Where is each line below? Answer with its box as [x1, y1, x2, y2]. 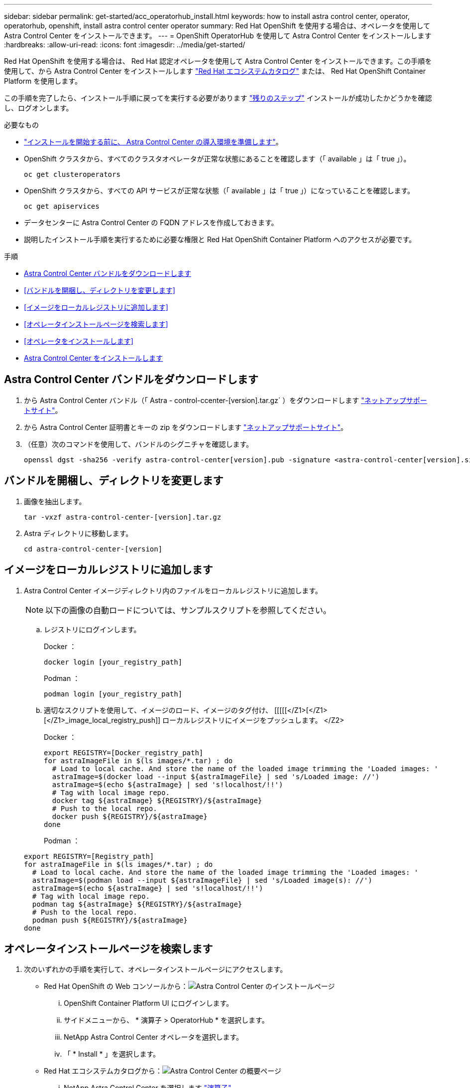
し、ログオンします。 [4, 104, 73, 112]
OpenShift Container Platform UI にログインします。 [64, 999, 234, 1008]
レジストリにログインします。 [44, 625, 141, 634]
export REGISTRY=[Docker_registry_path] [44, 748, 204, 757]
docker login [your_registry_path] [44, 658, 183, 666]
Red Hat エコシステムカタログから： [44, 1067, 162, 1076]
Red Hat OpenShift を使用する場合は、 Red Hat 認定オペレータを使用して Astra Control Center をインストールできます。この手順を [4, 57, 432, 65]
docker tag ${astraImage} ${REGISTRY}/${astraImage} [52, 796, 262, 805]
